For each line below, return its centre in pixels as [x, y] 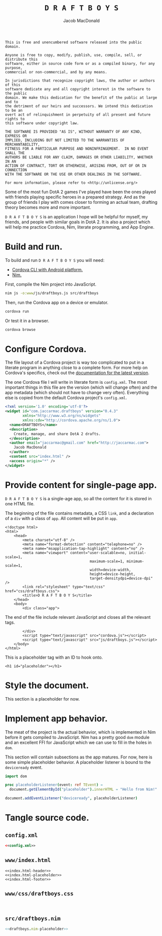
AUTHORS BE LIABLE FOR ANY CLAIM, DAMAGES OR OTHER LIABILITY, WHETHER [79, 157]
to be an [14, 110]
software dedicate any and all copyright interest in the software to [78, 89]
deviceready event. [24, 767]
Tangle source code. [47, 818]
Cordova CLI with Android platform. [48, 270]
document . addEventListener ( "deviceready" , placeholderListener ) [71, 798]
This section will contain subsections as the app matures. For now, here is [79, 757]
